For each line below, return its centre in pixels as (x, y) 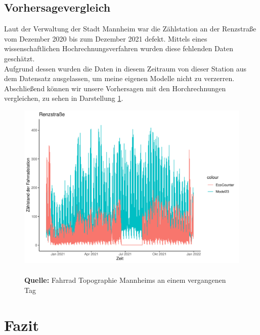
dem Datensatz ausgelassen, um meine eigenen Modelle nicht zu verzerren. (119, 78)
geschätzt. (19, 58)
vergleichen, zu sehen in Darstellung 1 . (64, 98)
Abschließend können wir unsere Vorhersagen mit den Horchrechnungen (115, 88)
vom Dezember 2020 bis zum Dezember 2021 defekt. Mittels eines (106, 38)
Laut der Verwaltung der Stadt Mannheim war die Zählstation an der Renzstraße (130, 29)
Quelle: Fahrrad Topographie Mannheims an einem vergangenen (125, 280)
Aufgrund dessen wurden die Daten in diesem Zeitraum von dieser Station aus (125, 68)
